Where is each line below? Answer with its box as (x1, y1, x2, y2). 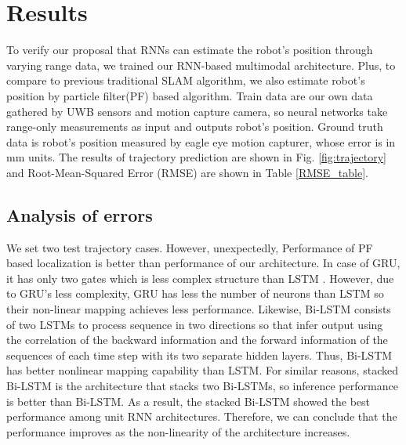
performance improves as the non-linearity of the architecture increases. (6, 423, 350, 440)
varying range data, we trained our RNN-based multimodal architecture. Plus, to (6, 56, 396, 73)
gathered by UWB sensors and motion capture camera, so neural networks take (6, 103, 388, 119)
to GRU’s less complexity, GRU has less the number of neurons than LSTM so (6, 285, 384, 302)
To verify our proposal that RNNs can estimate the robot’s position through (6, 42, 373, 58)
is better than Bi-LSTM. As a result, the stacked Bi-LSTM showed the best (6, 393, 371, 409)
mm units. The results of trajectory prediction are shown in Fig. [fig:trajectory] (6, 149, 386, 165)
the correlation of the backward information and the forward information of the (6, 331, 388, 348)
